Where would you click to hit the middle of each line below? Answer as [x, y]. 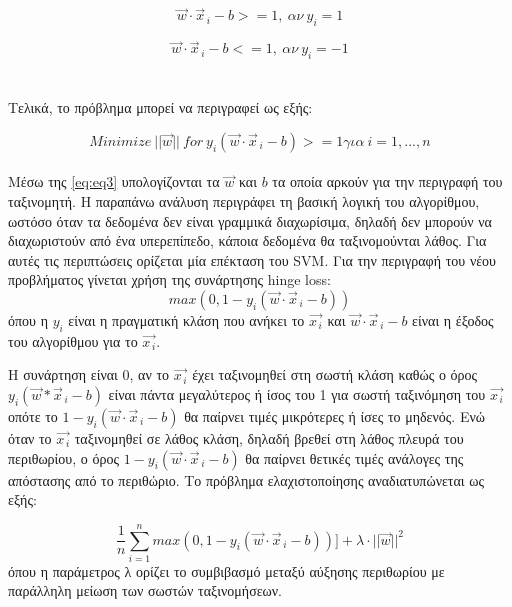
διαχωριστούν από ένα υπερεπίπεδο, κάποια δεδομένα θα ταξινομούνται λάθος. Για [247, 240]
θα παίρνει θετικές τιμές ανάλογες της [354, 457]
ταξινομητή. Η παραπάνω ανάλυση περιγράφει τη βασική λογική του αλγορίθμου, [244, 201]
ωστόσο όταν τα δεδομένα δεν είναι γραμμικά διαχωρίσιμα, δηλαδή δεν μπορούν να [250, 220]
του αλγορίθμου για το [73, 340]
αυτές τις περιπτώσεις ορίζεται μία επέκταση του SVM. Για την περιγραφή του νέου [252, 259]
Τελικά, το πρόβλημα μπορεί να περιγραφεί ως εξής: [160, 107]
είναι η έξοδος [453, 319]
